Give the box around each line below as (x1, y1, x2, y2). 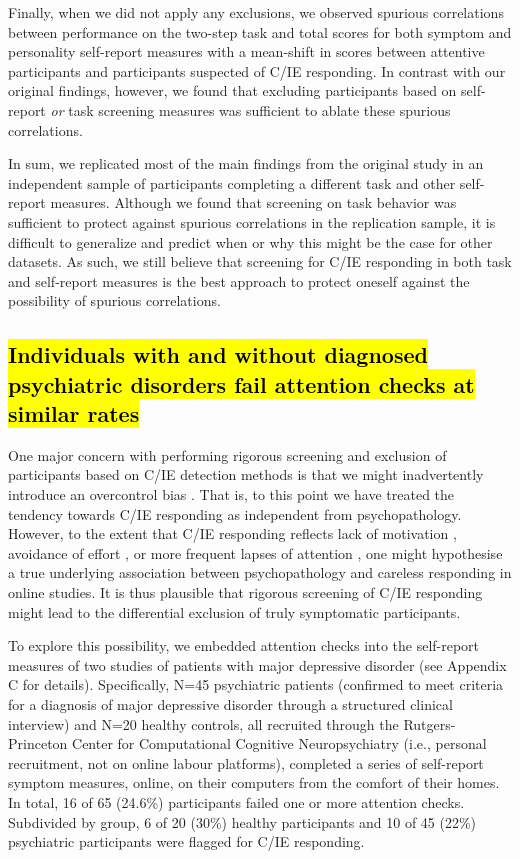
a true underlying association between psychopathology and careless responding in (8, 562, 512, 583)
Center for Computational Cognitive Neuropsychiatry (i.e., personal (72, 733, 487, 754)
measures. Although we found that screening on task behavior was (50, 192, 457, 213)
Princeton (8, 733, 68, 754)
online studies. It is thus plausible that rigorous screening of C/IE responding (8, 582, 483, 603)
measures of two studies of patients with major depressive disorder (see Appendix (8, 654, 507, 675)
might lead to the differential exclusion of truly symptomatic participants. (8, 601, 461, 622)
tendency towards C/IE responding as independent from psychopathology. (8, 503, 462, 524)
